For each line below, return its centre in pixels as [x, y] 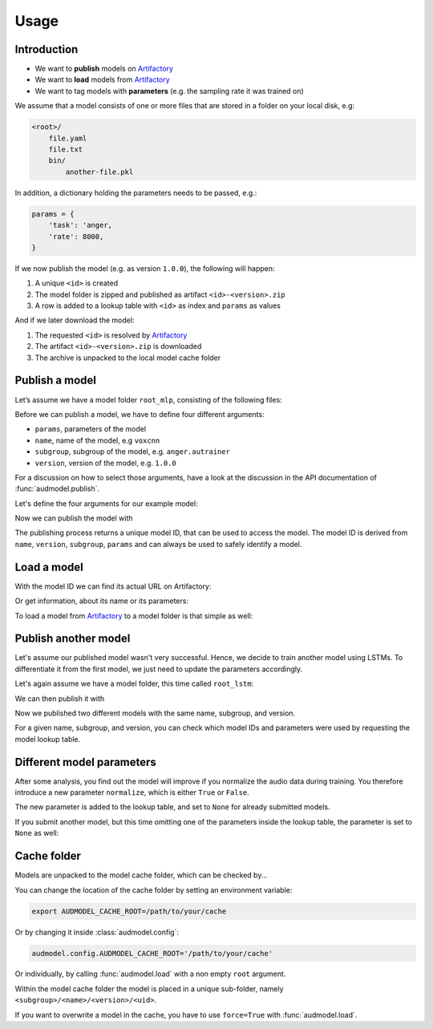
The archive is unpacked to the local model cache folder [128, 358]
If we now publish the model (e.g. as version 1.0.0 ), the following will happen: [145, 268]
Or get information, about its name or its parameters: [101, 601]
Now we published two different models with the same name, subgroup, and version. [155, 713]
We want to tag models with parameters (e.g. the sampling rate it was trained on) [169, 91]
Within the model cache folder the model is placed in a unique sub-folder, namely [149, 988]
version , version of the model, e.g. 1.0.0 [105, 463]
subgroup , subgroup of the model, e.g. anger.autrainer [132, 452]
